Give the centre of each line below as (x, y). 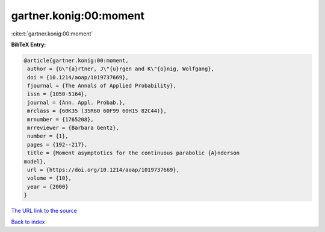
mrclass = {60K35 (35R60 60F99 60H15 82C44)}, (97, 111)
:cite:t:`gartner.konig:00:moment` (52, 34)
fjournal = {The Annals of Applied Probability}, (102, 86)
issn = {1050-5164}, (57, 94)
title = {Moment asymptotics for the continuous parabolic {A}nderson (134, 153)
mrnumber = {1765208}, (61, 119)
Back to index (28, 222)
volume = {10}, (50, 178)
